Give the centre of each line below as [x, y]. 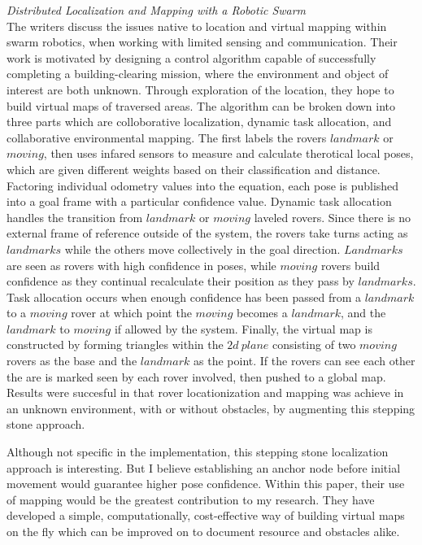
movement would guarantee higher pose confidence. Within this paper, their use [206, 484]
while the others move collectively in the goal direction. [202, 249]
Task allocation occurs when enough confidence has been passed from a [184, 296]
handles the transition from [75, 217]
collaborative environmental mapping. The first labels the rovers [167, 137]
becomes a [262, 313]
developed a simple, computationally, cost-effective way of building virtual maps [206, 515]
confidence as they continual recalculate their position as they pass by [181, 281]
